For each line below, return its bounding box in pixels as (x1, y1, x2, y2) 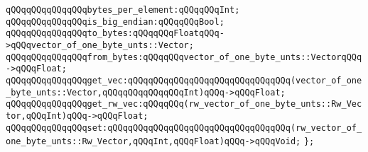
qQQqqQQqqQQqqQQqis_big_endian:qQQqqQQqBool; (6, 16, 224, 27)
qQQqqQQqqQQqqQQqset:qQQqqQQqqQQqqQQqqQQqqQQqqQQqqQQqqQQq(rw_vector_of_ (6, 122, 362, 133)
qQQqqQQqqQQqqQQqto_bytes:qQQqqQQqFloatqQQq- (6, 28, 224, 39)
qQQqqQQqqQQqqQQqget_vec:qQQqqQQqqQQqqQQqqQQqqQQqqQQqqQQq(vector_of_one (6, 75, 362, 86)
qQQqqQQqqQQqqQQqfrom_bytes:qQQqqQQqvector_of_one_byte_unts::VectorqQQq (6, 52, 362, 62)
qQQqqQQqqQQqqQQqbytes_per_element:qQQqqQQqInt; (6, 5, 240, 15)
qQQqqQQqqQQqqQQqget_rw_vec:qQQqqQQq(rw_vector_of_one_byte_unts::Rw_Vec (6, 99, 362, 110)
